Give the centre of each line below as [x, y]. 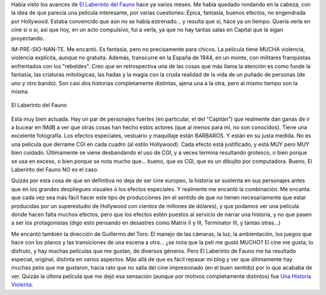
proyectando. [28, 38]
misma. [20, 91]
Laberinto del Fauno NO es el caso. [55, 170]
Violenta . [22, 285]
